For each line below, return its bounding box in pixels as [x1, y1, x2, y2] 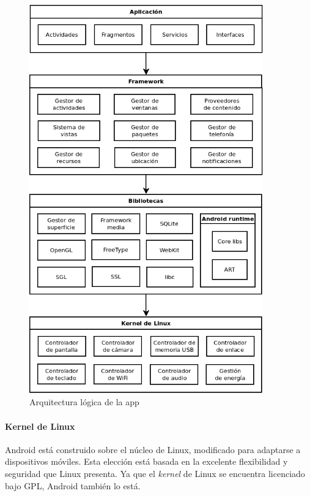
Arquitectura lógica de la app [29, 395, 139, 408]
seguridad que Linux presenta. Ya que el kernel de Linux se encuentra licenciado [5, 467, 305, 479]
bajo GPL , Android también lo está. [5, 479, 141, 492]
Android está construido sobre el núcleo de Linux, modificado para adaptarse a [5, 443, 301, 456]
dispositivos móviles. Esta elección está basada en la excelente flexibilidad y [5, 455, 288, 468]
